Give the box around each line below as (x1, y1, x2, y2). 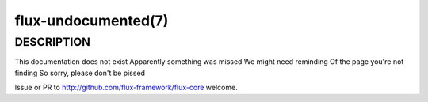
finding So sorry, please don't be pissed (14, 68, 146, 77)
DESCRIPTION (14, 35, 91, 49)
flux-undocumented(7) (14, 12, 169, 29)
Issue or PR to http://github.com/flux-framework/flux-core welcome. (14, 83, 238, 93)
